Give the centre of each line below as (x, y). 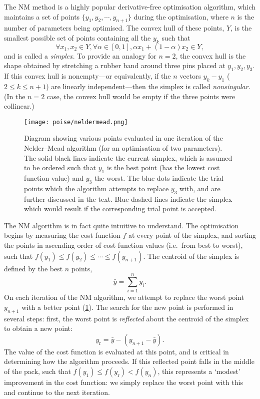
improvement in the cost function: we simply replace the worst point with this (123, 382)
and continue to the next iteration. (57, 392)
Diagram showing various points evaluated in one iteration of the (123, 138)
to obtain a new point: (38, 328)
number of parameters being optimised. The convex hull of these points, (114, 28)
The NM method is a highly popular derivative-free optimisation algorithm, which (130, 7)
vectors (190, 76)
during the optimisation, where (181, 16)
